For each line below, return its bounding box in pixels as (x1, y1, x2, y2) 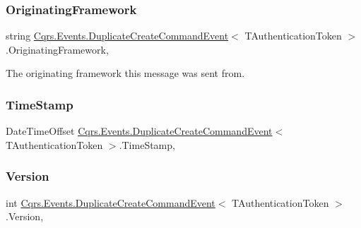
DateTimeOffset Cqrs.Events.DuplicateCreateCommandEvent (6, 124, 273, 138)
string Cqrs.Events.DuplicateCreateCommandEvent (6, 28, 229, 43)
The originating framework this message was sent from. (6, 66, 245, 80)
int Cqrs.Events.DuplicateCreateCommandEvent (6, 195, 215, 210)
